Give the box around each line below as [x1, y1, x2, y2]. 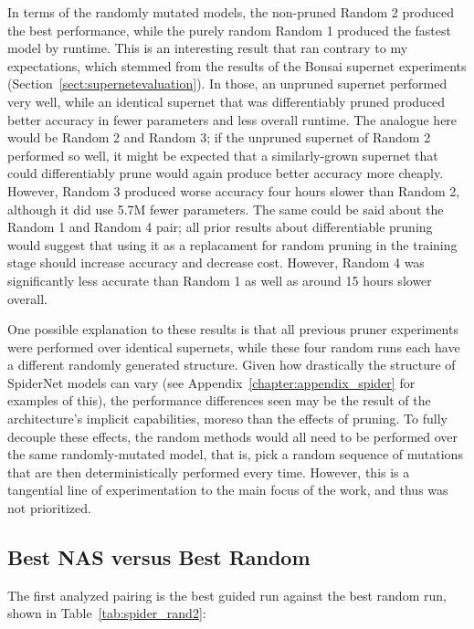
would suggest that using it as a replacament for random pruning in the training [7, 235, 458, 254]
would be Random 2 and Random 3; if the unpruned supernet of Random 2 [7, 128, 431, 147]
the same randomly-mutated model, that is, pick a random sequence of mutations [7, 445, 463, 464]
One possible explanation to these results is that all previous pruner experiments [7, 320, 458, 339]
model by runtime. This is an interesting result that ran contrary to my [7, 38, 408, 58]
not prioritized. [7, 498, 91, 518]
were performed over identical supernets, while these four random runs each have [7, 337, 460, 356]
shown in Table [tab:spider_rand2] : [7, 603, 206, 623]
